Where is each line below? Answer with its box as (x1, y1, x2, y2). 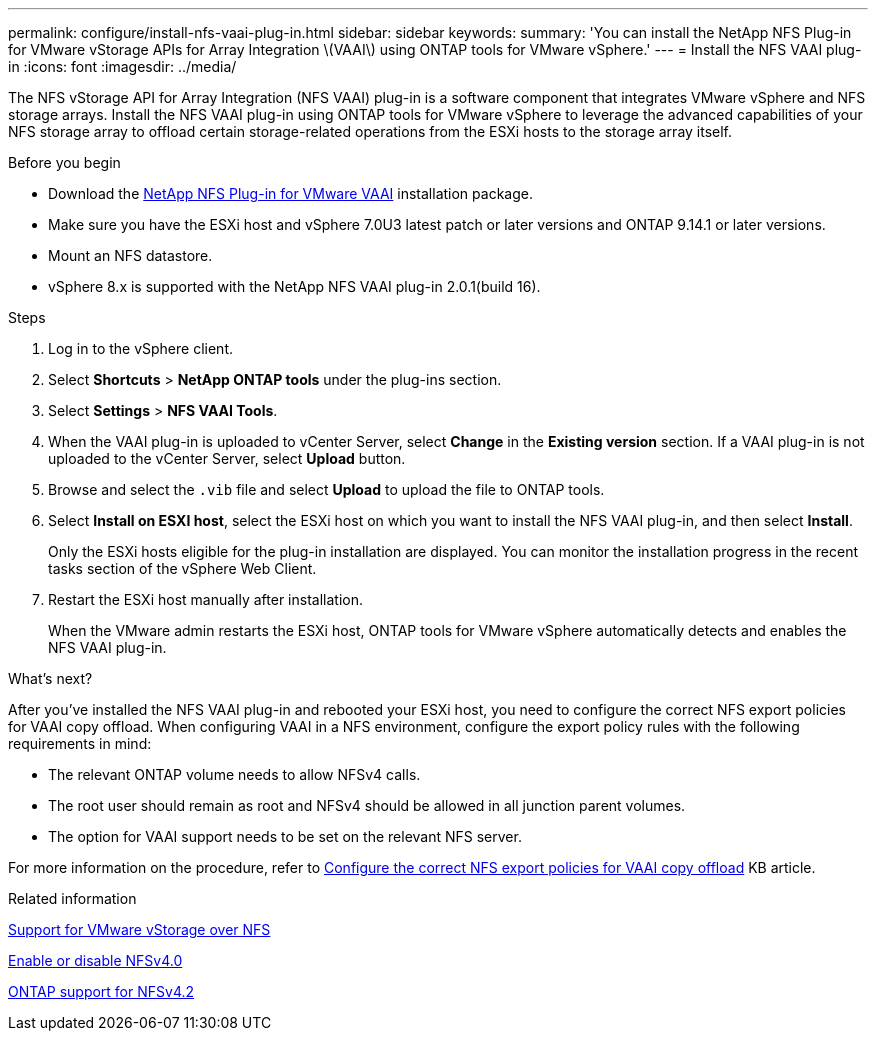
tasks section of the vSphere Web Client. (48, 560, 317, 577)
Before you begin (8, 154, 121, 171)
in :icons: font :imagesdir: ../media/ (8, 58, 237, 75)
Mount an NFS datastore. (48, 247, 213, 264)
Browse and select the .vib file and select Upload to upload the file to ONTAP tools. (48, 481, 605, 498)
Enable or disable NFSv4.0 (8, 952, 183, 969)
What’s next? (8, 670, 93, 687)
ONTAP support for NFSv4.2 (8, 983, 195, 1000)
